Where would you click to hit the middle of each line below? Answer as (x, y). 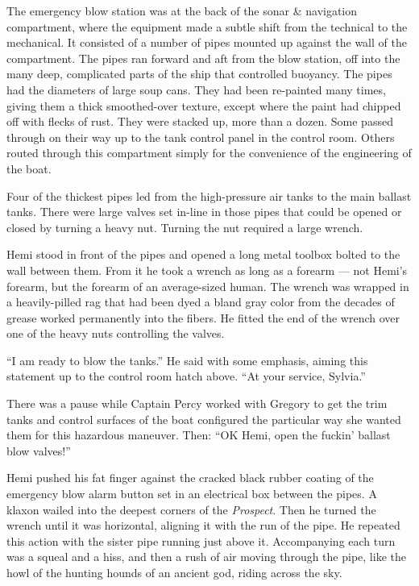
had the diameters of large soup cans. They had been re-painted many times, (196, 89)
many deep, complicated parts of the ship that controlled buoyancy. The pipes (199, 74)
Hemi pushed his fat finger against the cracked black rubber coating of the (190, 478)
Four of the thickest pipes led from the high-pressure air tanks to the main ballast (209, 195)
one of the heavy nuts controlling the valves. (116, 333)
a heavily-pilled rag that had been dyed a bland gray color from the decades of (201, 302)
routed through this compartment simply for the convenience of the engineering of (209, 153)
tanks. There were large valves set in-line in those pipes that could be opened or (204, 212)
